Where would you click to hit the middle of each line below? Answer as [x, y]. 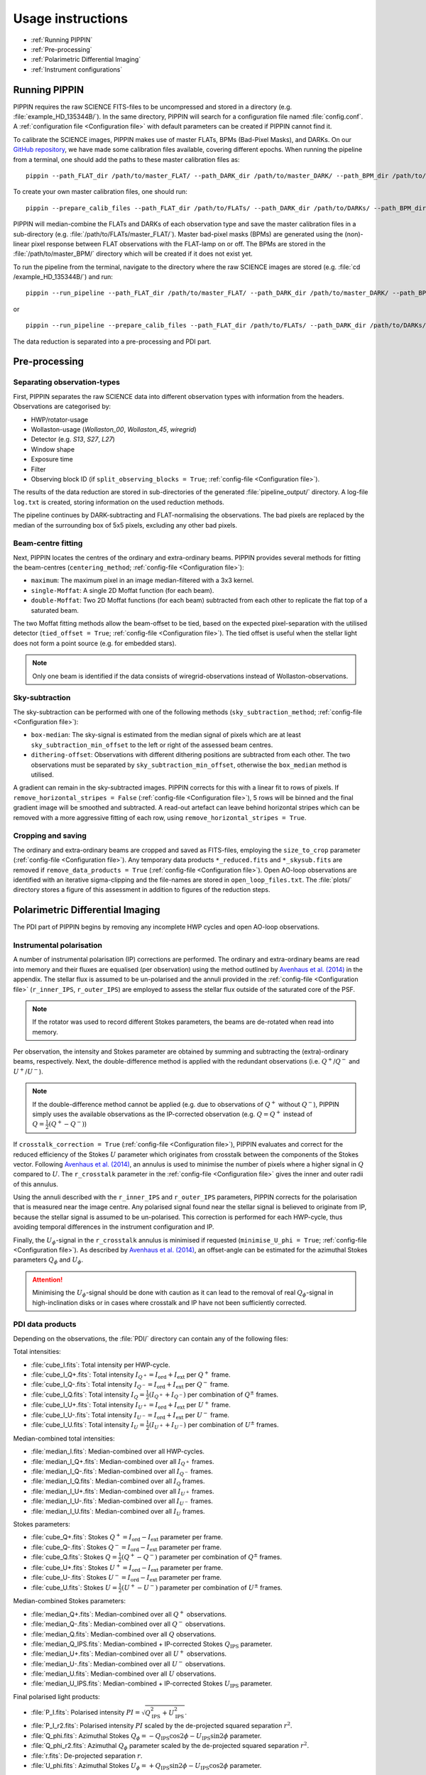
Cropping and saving [50, 836]
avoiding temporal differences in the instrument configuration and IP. [114, 1227]
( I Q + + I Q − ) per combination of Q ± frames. [214, 1395]
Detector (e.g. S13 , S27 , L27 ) [73, 439]
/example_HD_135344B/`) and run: [63, 277]
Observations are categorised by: [62, 406]
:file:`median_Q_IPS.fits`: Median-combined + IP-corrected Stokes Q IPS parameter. [152, 1645]
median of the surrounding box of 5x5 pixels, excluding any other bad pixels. [125, 525]
